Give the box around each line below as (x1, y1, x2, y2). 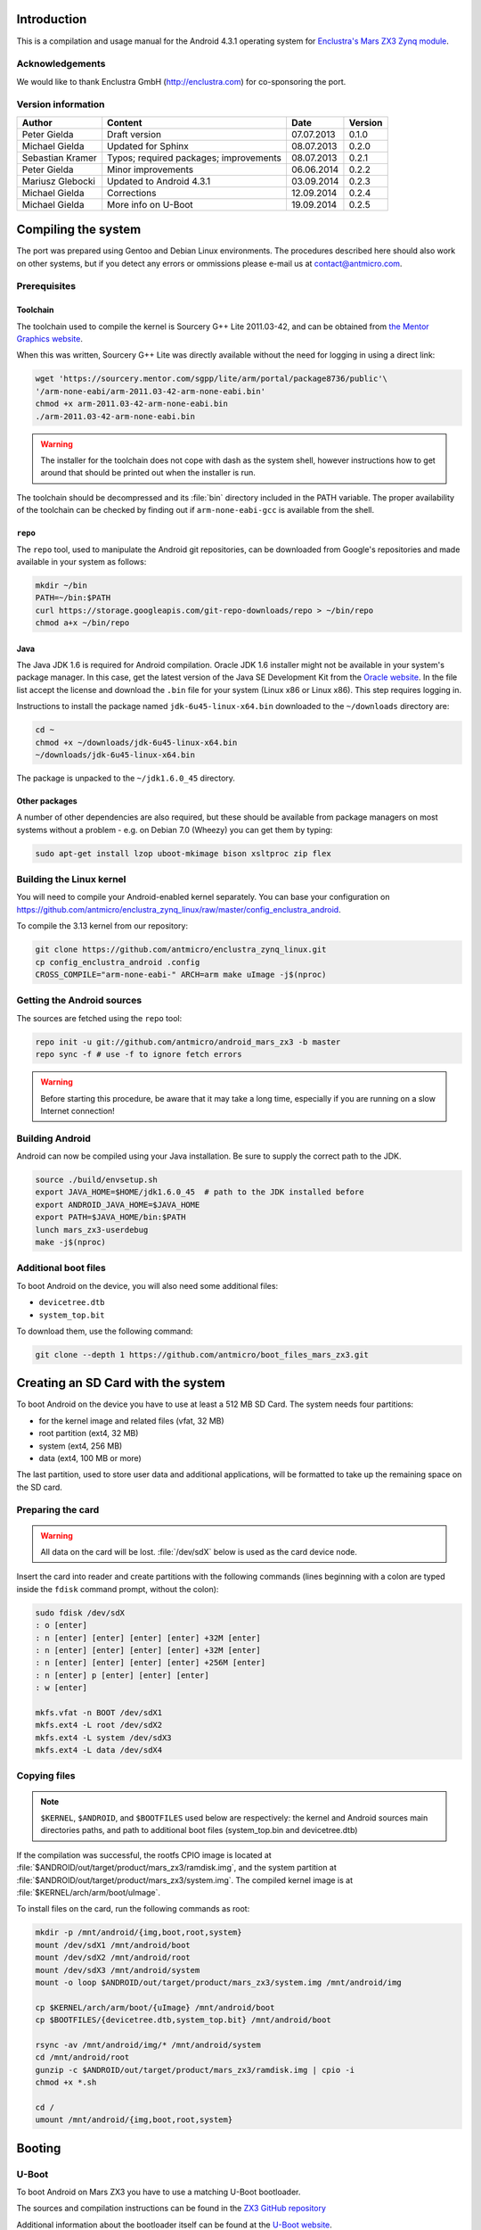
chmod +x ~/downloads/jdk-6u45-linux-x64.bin (35, 737, 238, 747)
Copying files (16, 1770, 76, 1782)
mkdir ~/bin (35, 580, 88, 591)
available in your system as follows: (16, 556, 147, 566)
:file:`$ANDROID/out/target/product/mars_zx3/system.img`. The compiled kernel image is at (16, 1874, 354, 1886)
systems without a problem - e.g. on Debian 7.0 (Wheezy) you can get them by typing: (16, 824, 333, 835)
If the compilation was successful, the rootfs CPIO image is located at (16, 1849, 272, 1860)
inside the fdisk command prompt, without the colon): (16, 1583, 219, 1594)
